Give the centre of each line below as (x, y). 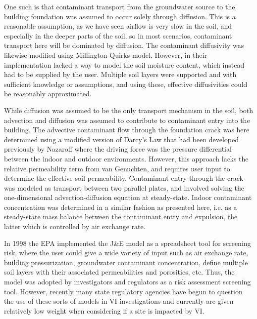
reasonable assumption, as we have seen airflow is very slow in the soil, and (118, 26)
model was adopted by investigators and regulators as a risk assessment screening (128, 282)
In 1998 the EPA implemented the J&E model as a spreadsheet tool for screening (128, 243)
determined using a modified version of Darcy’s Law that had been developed (122, 139)
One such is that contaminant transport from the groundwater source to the (120, 6)
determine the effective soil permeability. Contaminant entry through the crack (124, 178)
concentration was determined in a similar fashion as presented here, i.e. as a (121, 207)
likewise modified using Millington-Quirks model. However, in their (105, 55)
